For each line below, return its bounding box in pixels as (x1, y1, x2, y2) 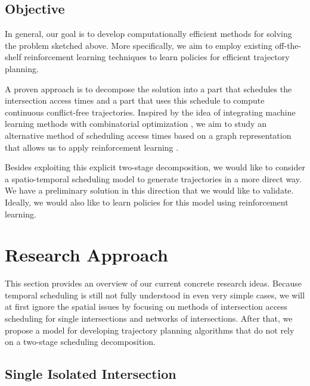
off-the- (275, 39, 302, 51)
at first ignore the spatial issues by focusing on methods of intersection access (5, 300, 288, 313)
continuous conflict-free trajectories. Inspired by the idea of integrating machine (5, 105, 296, 118)
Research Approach (5, 242, 168, 267)
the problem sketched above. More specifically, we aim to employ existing (5, 39, 272, 51)
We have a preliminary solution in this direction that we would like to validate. (5, 184, 294, 197)
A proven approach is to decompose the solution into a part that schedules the (5, 82, 292, 95)
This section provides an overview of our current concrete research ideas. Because (5, 277, 302, 289)
